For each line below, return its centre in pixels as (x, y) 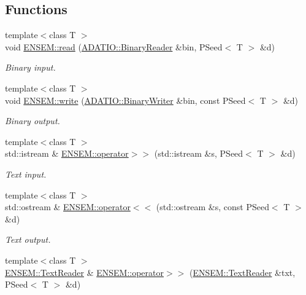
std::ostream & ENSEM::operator (68, 207)
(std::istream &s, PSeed (199, 153)
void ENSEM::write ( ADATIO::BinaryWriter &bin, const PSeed (125, 100)
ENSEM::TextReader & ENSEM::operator (84, 272)
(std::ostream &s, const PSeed (212, 207)
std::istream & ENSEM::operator (67, 153)
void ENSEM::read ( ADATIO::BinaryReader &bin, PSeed (114, 46)
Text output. (28, 239)
